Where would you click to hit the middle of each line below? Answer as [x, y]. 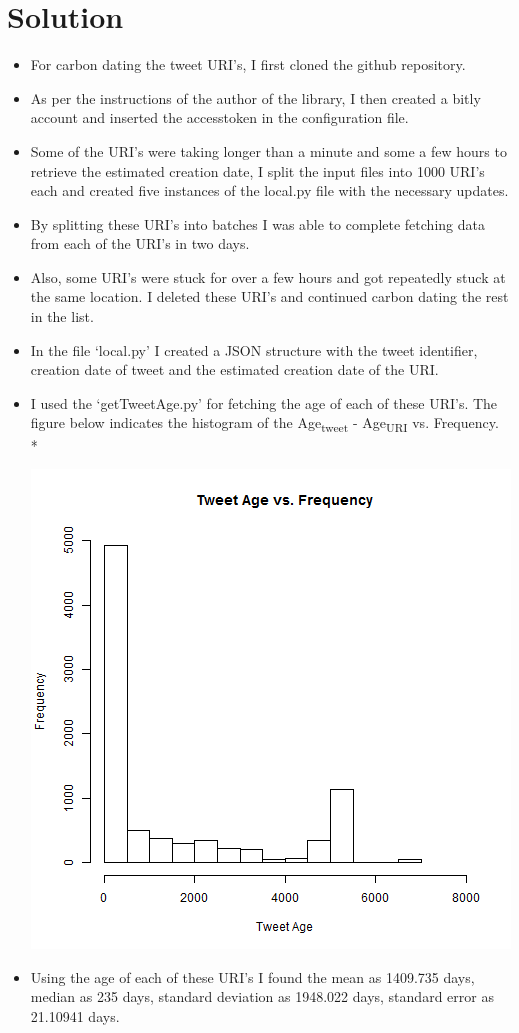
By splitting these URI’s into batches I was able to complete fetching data [257, 223]
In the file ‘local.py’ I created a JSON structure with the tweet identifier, [254, 349]
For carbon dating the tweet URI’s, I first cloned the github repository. [248, 64]
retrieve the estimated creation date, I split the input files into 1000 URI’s [257, 170]
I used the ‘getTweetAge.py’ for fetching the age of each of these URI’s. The [264, 402]
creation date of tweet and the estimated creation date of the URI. [234, 369]
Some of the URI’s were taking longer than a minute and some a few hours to [268, 150]
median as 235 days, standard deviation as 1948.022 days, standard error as [262, 996]
